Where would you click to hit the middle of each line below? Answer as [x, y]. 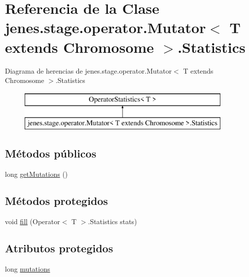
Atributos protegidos [59, 248]
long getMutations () [36, 174]
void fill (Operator [33, 221]
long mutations [28, 268]
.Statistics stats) [112, 221]
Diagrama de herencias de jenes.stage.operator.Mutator [89, 70]
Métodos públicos [51, 153]
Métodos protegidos [56, 201]
